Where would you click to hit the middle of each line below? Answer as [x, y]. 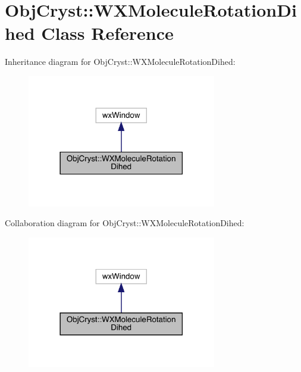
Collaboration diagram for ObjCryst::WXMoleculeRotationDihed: [125, 223]
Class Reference [107, 33]
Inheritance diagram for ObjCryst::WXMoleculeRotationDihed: [120, 62]
